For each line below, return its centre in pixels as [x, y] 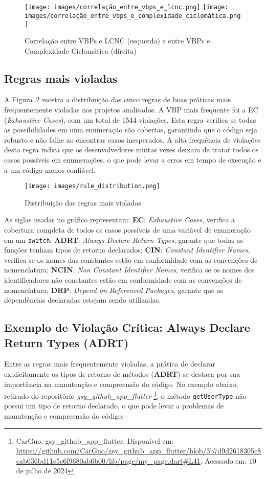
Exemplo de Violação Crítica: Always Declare [127, 327]
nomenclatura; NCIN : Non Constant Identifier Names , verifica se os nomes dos [129, 270]
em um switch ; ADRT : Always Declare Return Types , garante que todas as [124, 239]
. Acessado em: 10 [228, 460]
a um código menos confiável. [50, 169]
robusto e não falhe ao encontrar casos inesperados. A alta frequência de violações [132, 139]
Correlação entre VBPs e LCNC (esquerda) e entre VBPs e [117, 40]
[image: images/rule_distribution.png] [92, 186]
